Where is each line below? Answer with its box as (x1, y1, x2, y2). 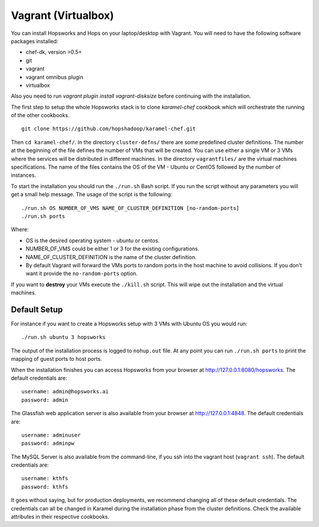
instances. (11, 172, 37, 179)
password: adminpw (21, 440, 75, 447)
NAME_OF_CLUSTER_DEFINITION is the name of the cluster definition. (25, 253, 197, 260)
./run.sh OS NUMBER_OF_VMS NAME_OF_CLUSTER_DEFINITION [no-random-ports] (21, 205, 240, 211)
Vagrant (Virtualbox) (11, 9, 115, 22)
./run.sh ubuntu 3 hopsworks (21, 334, 106, 341)
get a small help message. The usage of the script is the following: (11, 191, 172, 198)
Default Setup (11, 305, 63, 315)
